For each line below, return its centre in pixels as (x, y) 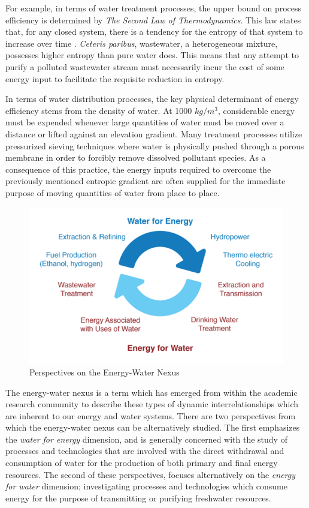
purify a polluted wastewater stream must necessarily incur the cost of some (145, 66)
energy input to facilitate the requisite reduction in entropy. (115, 78)
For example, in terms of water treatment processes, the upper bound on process (154, 8)
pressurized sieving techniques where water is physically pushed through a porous (155, 145)
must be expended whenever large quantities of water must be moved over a (145, 122)
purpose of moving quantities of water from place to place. (113, 192)
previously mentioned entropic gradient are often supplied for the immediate (146, 181)
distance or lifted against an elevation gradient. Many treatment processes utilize (154, 133)
